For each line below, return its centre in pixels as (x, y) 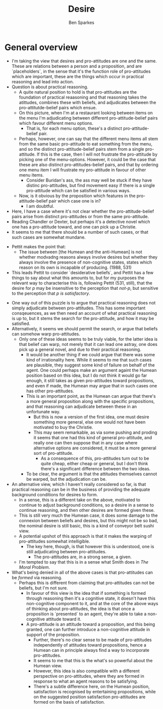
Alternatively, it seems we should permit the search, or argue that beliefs (85, 328)
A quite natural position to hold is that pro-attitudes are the (78, 92)
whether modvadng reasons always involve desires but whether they (88, 257)
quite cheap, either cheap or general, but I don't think (94, 463)
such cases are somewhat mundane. (49, 237)
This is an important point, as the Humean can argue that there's (91, 396)
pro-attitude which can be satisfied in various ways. (78, 190)
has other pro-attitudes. (50, 391)
